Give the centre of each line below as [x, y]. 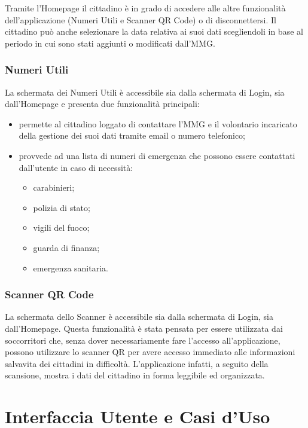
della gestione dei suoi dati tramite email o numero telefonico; [132, 135]
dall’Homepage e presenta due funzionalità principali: [102, 104]
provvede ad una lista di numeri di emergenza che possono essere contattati [157, 155]
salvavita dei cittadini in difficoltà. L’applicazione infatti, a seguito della [137, 363]
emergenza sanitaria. [71, 267]
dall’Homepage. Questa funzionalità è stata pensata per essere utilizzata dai [144, 328]
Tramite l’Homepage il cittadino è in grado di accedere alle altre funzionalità [145, 8]
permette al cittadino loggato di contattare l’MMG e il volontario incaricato [158, 123]
